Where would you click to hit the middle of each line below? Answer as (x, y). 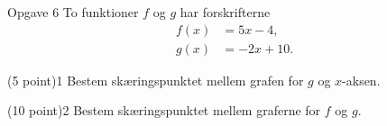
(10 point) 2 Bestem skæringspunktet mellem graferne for (164, 110)
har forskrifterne (225, 12)
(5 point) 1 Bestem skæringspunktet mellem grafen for (156, 80)
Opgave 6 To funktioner (73, 12)
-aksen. (361, 80)
